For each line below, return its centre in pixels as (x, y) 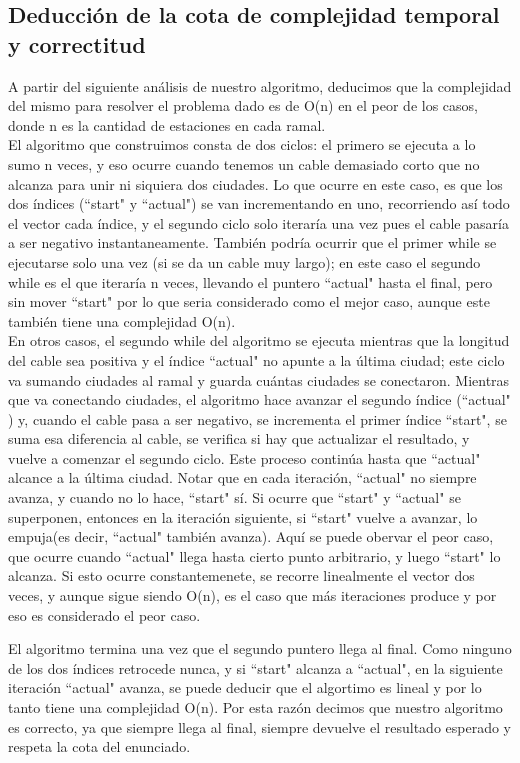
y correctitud (77, 43)
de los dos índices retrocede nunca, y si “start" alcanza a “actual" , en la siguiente (255, 667)
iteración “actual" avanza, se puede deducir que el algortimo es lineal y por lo (245, 687)
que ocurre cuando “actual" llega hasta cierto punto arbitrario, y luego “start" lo (254, 555)
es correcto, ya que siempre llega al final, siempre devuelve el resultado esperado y (260, 726)
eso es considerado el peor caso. (104, 614)
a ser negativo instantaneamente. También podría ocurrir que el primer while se (252, 242)
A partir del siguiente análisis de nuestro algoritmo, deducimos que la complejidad (260, 85)
